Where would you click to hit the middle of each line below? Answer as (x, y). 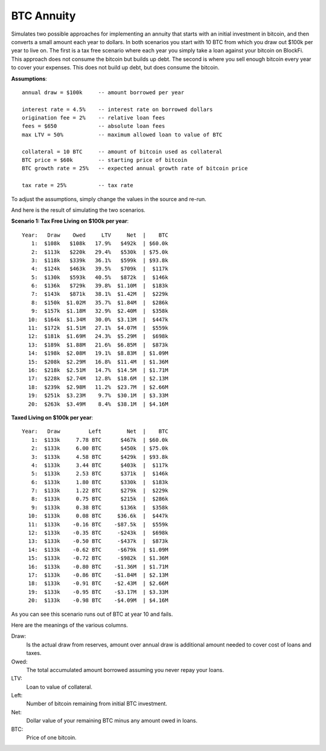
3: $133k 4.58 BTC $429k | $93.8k (100, 457)
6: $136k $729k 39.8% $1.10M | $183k (100, 286)
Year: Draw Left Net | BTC (95, 431)
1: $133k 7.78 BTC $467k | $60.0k (100, 440)
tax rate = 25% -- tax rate (78, 185)
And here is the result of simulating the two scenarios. (78, 210)
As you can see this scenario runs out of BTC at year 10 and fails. (92, 614)
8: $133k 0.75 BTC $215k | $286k (100, 499)
